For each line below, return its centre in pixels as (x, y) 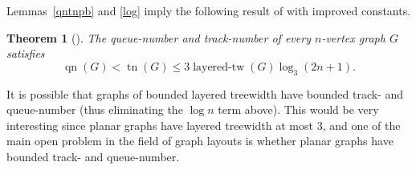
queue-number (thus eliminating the (95, 109)
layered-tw (219, 67)
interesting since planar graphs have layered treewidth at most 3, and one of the (204, 125)
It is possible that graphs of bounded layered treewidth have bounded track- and (205, 93)
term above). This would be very (298, 109)
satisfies (26, 53)
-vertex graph (353, 37)
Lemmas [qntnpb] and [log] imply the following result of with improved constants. (209, 10)
